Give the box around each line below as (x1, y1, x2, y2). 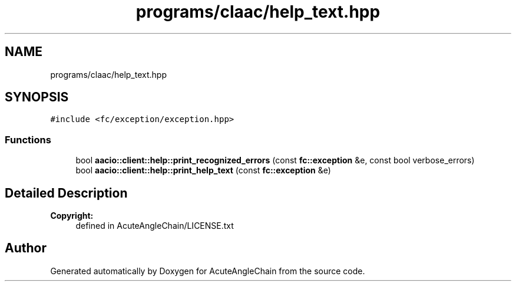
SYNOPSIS (5, 90, 69, 105)
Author (5, 241, 47, 256)
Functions (5, 133, 51, 146)
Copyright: (50, 211, 94, 221)
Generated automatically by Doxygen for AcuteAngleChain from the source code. (50, 265, 365, 276)
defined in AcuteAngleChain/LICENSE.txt (75, 221, 234, 231)
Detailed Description (5, 185, 128, 200)
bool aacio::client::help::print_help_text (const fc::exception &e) (75, 165, 331, 176)
